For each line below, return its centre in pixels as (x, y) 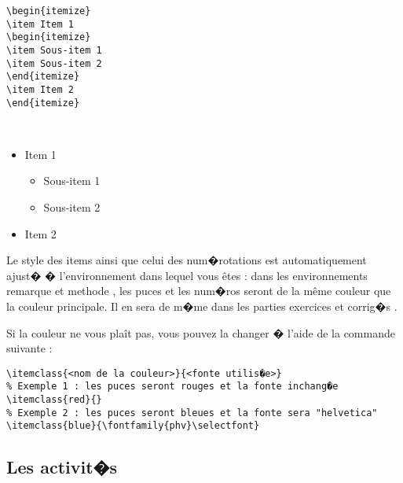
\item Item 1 (40, 24)
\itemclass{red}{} (54, 400)
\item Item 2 (40, 89)
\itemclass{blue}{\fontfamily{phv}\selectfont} (133, 426)
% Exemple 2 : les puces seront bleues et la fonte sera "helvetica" (192, 413)
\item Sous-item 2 (54, 63)
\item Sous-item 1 (54, 50)
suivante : (29, 348)
